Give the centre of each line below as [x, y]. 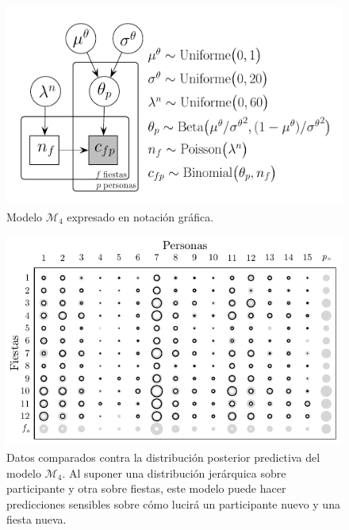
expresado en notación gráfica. [140, 216]
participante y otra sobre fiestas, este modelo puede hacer [146, 488]
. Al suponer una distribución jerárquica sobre [174, 472]
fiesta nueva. [36, 519]
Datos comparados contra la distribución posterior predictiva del [163, 457]
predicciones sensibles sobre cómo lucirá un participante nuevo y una [173, 503]
